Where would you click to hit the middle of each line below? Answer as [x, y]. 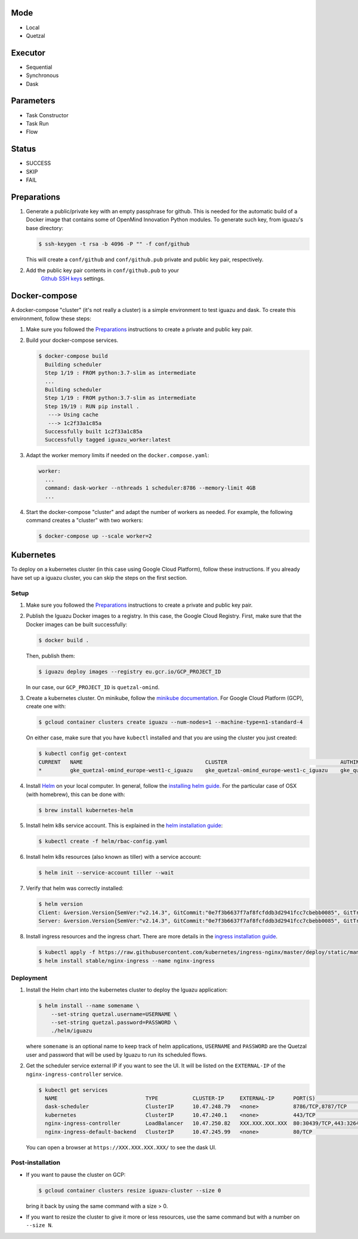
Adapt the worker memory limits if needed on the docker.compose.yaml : [118, 455]
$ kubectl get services [73, 1090]
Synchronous [42, 75]
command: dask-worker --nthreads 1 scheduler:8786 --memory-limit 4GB [150, 488]
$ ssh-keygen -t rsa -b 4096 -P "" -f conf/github [114, 244]
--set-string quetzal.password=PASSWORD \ [114, 1023]
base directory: [45, 228]
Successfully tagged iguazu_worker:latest [108, 440]
